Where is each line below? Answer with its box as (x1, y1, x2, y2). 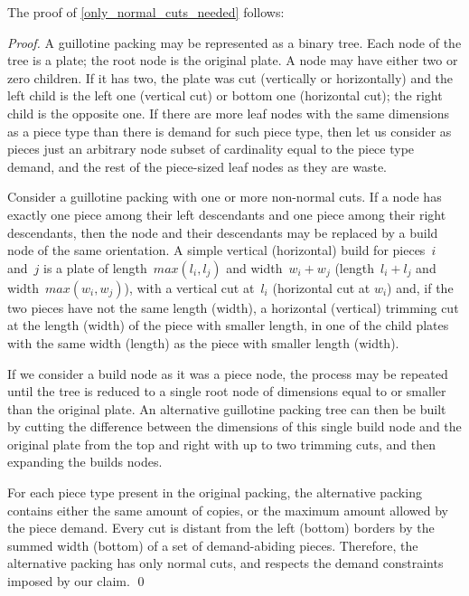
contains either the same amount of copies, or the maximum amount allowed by (7, 500, 448, 519)
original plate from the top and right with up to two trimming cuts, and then (7, 434, 436, 453)
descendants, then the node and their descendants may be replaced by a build (7, 222, 438, 241)
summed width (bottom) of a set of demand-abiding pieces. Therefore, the (7, 535, 418, 554)
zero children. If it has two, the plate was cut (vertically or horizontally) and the (7, 68, 454, 87)
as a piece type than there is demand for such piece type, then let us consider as (7, 121, 452, 140)
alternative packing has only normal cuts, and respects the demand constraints (7, 553, 444, 572)
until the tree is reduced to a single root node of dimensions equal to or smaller (7, 382, 446, 401)
